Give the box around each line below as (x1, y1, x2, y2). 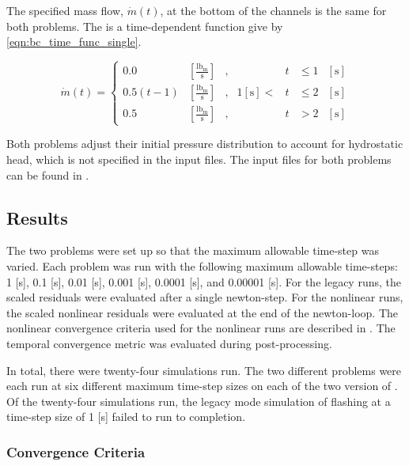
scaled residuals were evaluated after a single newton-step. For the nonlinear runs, (6, 289, 403, 305)
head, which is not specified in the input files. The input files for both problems (6, 150, 392, 167)
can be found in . (6, 166, 89, 183)
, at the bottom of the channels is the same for (160, 2, 387, 18)
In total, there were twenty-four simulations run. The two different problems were (6, 362, 402, 378)
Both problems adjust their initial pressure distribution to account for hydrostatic (6, 135, 403, 152)
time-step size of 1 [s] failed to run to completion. (6, 408, 246, 425)
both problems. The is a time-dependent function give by (6, 17, 283, 34)
